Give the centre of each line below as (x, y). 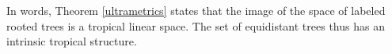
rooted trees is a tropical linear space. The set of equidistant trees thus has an (196, 25)
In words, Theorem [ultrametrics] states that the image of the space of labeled (196, 10)
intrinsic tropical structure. (72, 41)
